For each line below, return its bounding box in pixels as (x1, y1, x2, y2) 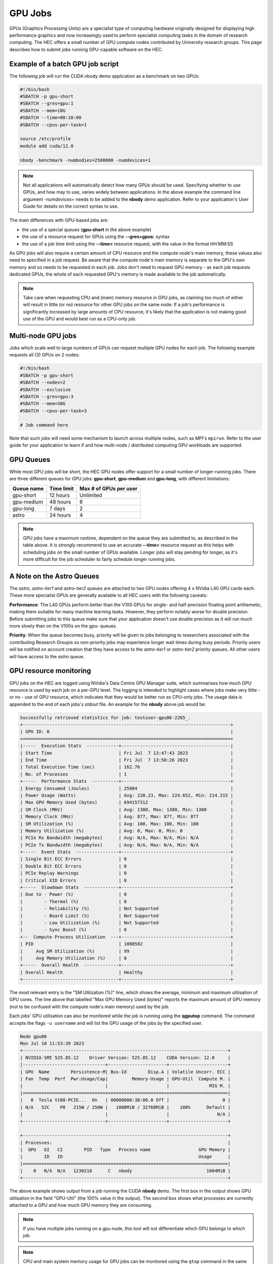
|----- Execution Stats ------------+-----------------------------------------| (20, 743, 234, 749)
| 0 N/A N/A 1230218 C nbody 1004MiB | (20, 1168, 231, 1174)
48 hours (49, 498, 71, 505)
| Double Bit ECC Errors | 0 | (20, 863, 234, 869)
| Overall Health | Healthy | (20, 969, 234, 975)
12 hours (49, 491, 70, 499)
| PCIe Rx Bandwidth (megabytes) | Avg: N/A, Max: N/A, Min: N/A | (20, 835, 234, 841)
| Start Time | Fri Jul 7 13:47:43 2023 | (20, 750, 234, 756)
